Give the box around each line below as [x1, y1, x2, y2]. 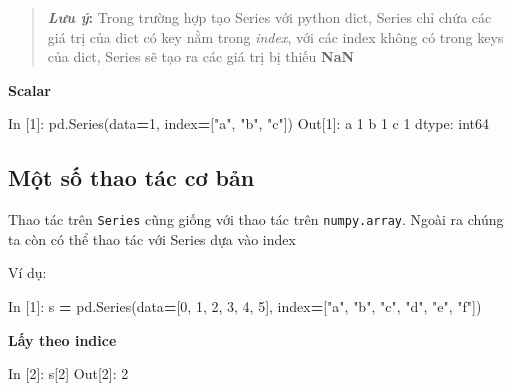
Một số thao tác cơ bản [8, 162, 255, 193]
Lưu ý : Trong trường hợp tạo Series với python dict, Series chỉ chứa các [47, 7, 492, 27]
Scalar [8, 79, 51, 100]
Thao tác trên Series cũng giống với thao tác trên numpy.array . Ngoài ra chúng [8, 209, 504, 230]
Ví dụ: [8, 262, 47, 283]
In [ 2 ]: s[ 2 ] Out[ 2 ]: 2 [8, 363, 129, 384]
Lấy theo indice [8, 329, 117, 350]
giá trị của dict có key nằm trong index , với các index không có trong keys [47, 26, 504, 47]
